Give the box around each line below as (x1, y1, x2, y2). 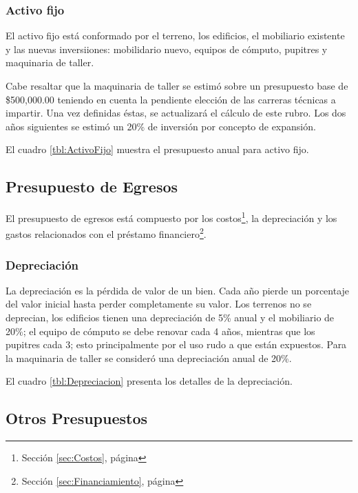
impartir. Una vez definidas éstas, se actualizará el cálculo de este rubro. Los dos (6, 105, 346, 120)
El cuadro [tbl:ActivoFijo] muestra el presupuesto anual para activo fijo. (6, 142, 309, 157)
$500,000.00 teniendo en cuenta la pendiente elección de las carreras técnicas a (6, 92, 336, 106)
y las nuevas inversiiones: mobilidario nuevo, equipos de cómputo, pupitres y (6, 41, 328, 56)
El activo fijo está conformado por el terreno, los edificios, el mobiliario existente (6, 28, 345, 43)
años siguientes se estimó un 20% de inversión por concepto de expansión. (6, 119, 316, 133)
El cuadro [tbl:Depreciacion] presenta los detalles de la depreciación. (6, 374, 293, 388)
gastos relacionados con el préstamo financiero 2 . (6, 225, 207, 241)
